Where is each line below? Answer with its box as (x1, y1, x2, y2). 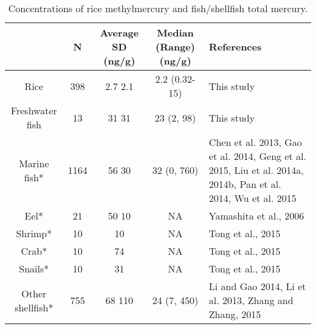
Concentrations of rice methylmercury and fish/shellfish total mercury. (8, 1, 308, 15)
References (208, 40, 262, 54)
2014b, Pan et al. (208, 177, 281, 191)
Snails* (19, 261, 49, 275)
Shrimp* (16, 226, 52, 240)
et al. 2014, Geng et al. (208, 149, 306, 163)
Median (157, 26, 194, 40)
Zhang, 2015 (208, 307, 261, 321)
